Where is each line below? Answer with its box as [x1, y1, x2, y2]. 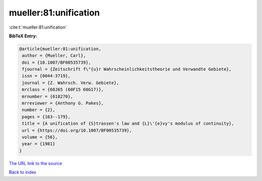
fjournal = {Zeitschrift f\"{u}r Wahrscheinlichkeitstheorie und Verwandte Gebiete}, [22, 66, 232, 72]
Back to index [9, 169, 36, 175]
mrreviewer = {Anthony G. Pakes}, [22, 100, 104, 106]
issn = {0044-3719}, [22, 73, 71, 79]
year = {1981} [22, 141, 55, 147]
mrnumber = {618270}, [22, 94, 73, 99]
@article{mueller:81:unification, [19, 46, 101, 51]
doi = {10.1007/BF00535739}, [22, 60, 91, 65]
